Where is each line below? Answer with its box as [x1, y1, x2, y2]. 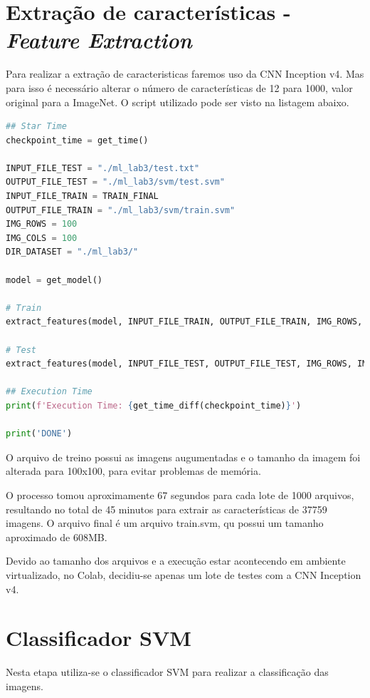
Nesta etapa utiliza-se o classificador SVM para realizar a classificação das [6, 664, 329, 679]
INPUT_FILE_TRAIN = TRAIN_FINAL [6, 191, 159, 202]
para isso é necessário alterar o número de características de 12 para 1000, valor [6, 80, 353, 95]
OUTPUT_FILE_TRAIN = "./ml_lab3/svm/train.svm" [6, 205, 236, 215]
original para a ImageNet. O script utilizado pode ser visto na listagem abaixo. [6, 94, 349, 109]
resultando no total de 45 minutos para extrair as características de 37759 [6, 501, 327, 516]
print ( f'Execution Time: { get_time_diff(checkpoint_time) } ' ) [6, 400, 302, 411]
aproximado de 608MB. [6, 529, 107, 544]
